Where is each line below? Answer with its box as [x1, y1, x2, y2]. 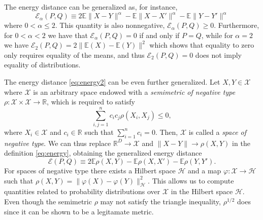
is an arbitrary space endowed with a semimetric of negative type [33, 86, 236, 97]
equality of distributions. [4, 59, 81, 70]
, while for [201, 29, 233, 40]
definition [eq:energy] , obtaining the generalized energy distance [4, 148, 202, 158]
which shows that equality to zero [149, 40, 254, 50]
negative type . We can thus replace [4, 137, 111, 148]
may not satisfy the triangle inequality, [100, 196, 221, 206]
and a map [188, 165, 221, 175]
